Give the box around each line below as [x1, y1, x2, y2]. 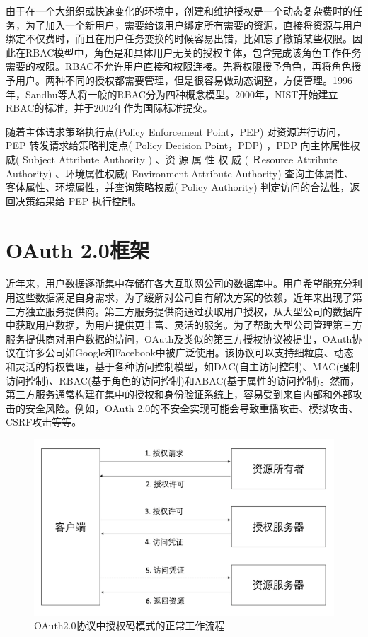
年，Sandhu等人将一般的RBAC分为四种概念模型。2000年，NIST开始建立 [6, 86, 338, 101]
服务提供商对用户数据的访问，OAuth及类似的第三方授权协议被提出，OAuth [6, 331, 352, 346]
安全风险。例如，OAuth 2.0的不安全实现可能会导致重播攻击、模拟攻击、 [25, 400, 359, 415]
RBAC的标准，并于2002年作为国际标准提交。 [6, 100, 213, 115]
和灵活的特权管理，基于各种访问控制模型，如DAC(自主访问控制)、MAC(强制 [6, 359, 360, 373]
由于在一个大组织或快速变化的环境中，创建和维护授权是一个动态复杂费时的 [6, 4, 352, 18]
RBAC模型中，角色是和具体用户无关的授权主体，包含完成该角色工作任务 [25, 45, 362, 59]
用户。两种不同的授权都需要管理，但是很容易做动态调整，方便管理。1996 [15, 72, 352, 87]
